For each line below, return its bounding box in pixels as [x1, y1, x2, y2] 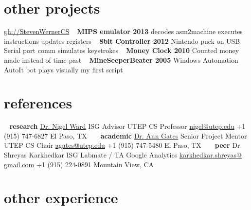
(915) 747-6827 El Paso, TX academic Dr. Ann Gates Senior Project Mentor [4, 130, 247, 140]
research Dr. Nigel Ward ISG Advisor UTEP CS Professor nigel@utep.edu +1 [9, 121, 246, 131]
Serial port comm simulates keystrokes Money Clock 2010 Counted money [4, 45, 239, 55]
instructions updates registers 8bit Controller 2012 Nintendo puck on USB [4, 35, 240, 46]
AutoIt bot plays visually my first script [4, 64, 123, 74]
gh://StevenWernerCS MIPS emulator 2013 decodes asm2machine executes [4, 26, 243, 36]
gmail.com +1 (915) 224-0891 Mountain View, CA [4, 159, 154, 169]
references [4, 93, 72, 113]
